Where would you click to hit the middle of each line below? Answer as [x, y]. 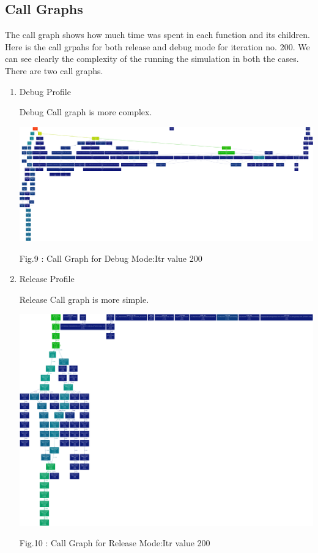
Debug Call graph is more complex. [86, 112]
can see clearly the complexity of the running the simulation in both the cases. [152, 59]
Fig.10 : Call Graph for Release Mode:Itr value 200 [115, 543]
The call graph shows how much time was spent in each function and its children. [157, 35]
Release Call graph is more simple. [84, 299]
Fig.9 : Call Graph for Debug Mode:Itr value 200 [111, 258]
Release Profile [47, 279]
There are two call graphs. [54, 70]
